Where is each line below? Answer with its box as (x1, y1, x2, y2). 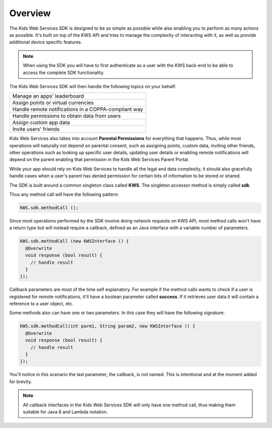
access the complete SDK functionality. (23, 69, 105, 76)
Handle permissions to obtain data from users (12, 112, 121, 119)
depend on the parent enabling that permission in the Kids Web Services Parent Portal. (9, 157, 189, 163)
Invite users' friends (12, 126, 60, 133)
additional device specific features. (9, 39, 83, 45)
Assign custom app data (12, 119, 70, 126)
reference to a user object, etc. (9, 301, 74, 307)
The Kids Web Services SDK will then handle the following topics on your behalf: (9, 83, 176, 89)
